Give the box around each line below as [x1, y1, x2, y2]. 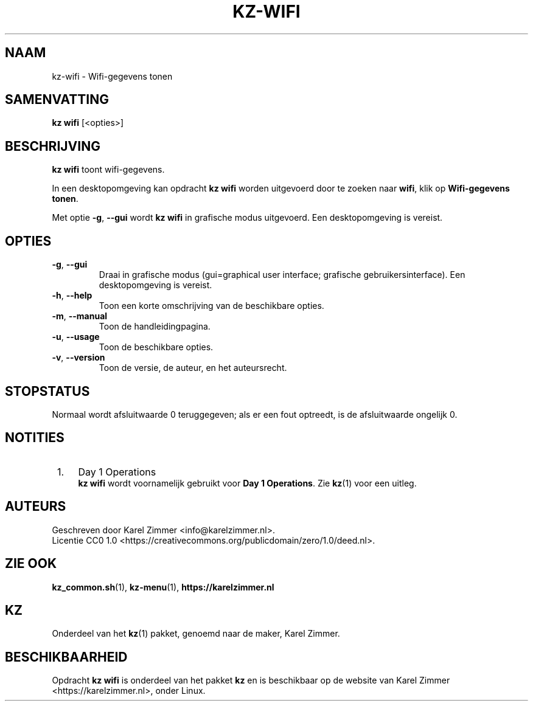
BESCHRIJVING [5, 138, 100, 154]
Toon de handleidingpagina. [99, 321, 211, 332]
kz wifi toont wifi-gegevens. [52, 164, 165, 175]
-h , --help [52, 290, 92, 301]
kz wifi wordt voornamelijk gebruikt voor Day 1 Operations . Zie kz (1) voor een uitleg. [78, 477, 417, 488]
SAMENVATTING [5, 92, 109, 108]
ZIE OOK [5, 556, 57, 572]
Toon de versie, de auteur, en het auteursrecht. [99, 362, 287, 373]
